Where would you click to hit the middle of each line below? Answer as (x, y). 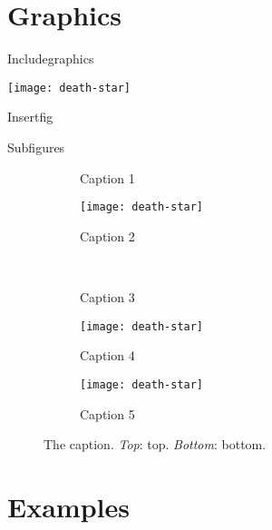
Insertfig (30, 117)
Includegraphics (51, 59)
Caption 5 (107, 413)
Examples (68, 506)
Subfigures (36, 147)
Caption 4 (107, 355)
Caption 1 (107, 177)
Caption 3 (107, 297)
